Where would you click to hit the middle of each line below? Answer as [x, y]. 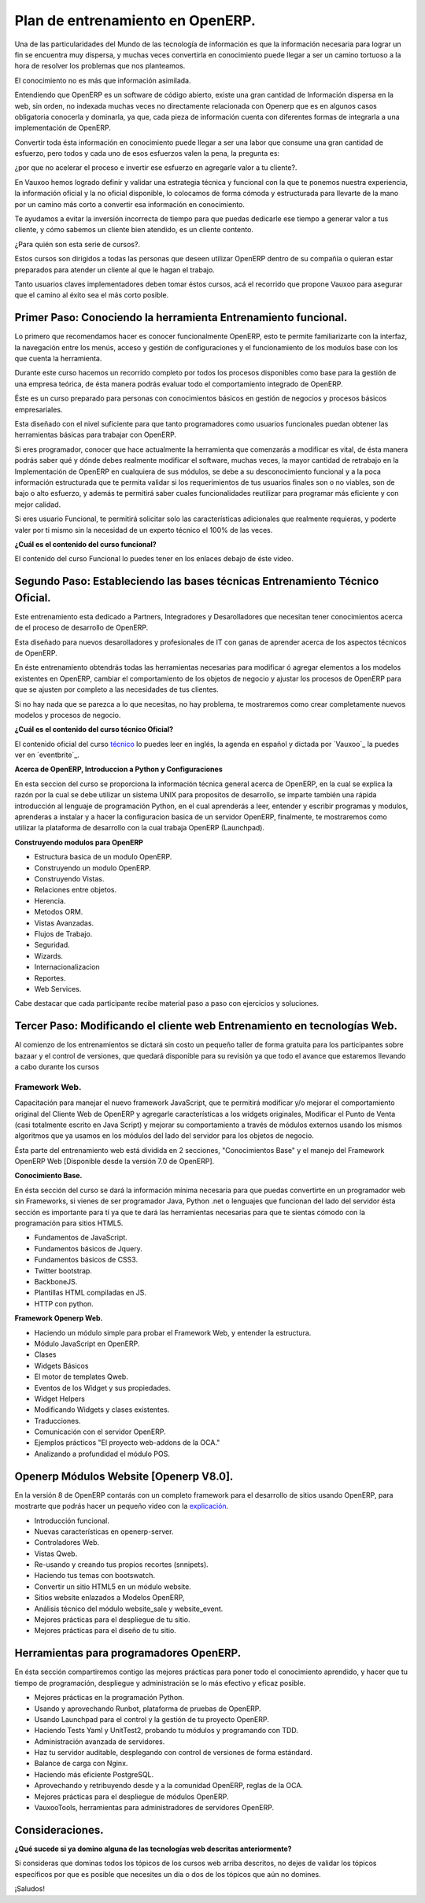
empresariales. [39, 409]
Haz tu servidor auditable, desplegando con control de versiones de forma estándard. [173, 1753]
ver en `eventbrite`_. [47, 755]
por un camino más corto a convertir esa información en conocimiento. [130, 204]
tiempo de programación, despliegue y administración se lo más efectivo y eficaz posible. [160, 1683]
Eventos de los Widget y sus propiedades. [102, 1388]
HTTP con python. [64, 1303]
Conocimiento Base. [48, 1176]
